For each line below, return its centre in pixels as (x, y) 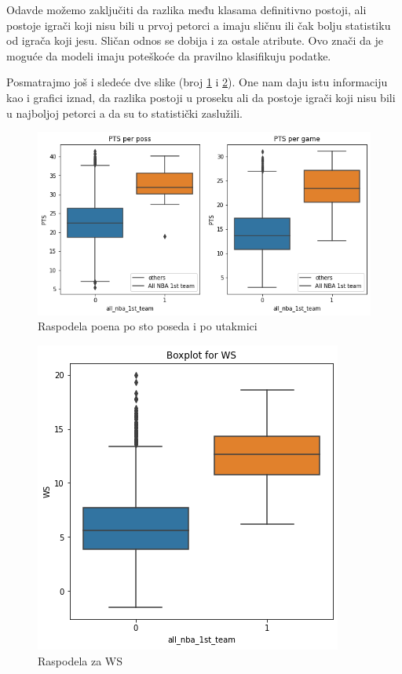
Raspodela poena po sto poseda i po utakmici (148, 326)
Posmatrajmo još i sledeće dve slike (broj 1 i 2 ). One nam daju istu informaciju (197, 82)
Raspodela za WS (80, 660)
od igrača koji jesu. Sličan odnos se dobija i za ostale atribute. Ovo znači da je (195, 40)
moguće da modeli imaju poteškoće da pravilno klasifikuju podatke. (169, 55)
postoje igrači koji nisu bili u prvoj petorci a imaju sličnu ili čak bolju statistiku (199, 25)
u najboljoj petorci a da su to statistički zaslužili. (124, 113)
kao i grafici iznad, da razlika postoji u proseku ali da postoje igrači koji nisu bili (201, 97)
